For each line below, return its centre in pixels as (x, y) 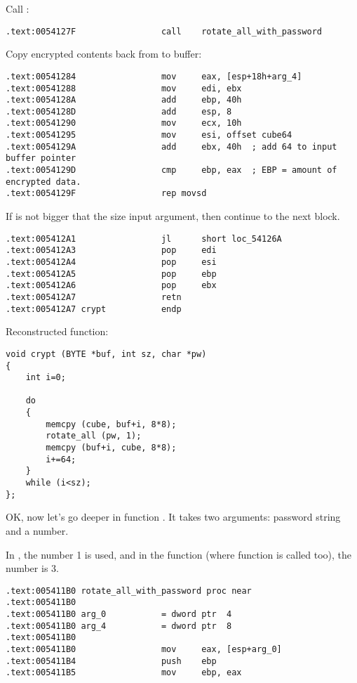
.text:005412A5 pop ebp (111, 274)
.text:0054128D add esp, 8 (119, 111)
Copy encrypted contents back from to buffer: (104, 54)
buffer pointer (41, 158)
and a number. (37, 530)
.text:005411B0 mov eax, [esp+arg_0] (144, 650)
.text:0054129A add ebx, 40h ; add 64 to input (171, 147)
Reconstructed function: (57, 331)
